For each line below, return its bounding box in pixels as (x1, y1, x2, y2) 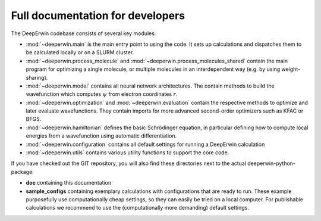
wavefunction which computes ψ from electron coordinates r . (26, 91, 178, 98)
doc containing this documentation (26, 179, 112, 186)
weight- (281, 66, 301, 73)
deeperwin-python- (247, 160, 296, 167)
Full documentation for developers (11, 9, 185, 22)
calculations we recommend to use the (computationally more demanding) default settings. (26, 204, 249, 211)
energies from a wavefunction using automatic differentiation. (26, 132, 177, 139)
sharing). (26, 74, 48, 81)
